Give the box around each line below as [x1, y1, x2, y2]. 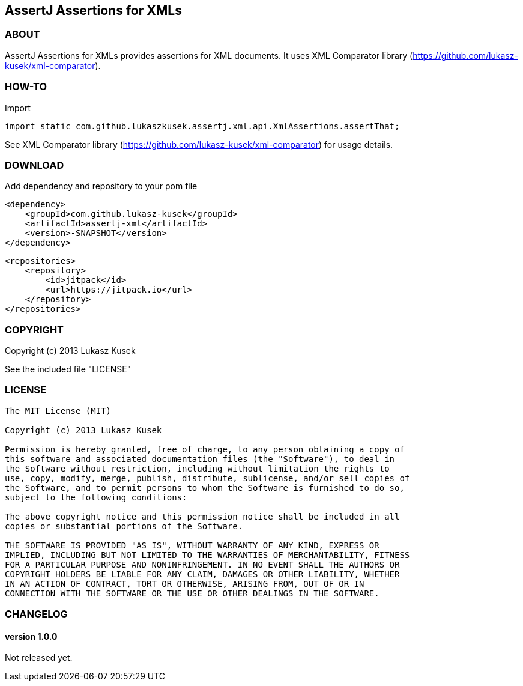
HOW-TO [5, 80, 47, 93]
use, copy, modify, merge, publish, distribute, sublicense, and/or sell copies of [5, 473, 410, 483]
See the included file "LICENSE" [5, 364, 132, 375]
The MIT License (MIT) [5, 405, 112, 416]
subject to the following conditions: [5, 492, 187, 502]
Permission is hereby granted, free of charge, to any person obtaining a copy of [5, 444, 405, 454]
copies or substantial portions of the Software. [5, 521, 243, 531]
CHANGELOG [5, 608, 68, 621]
